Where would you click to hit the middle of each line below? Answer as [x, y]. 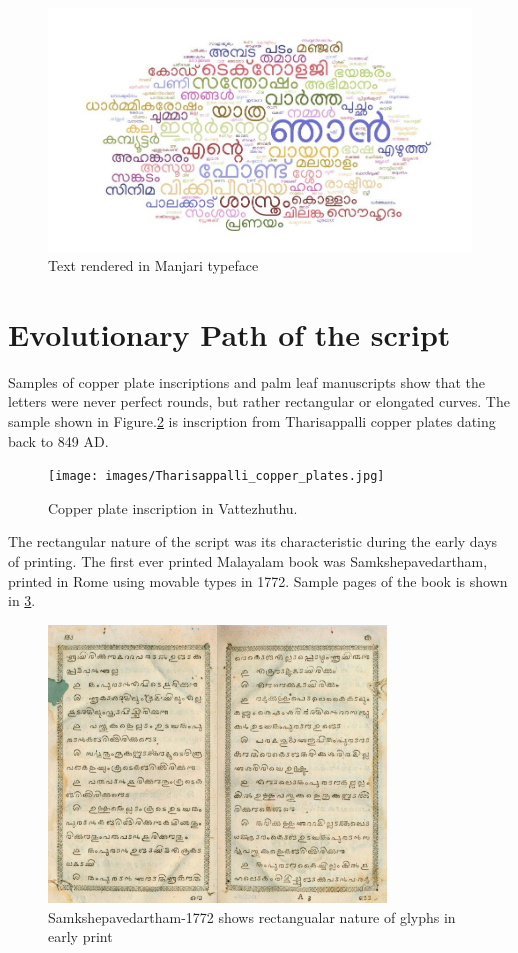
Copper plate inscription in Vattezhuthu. [173, 507]
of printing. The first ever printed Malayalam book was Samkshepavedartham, [248, 561]
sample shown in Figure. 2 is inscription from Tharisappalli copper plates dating [252, 421]
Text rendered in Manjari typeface [153, 265]
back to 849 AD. [58, 440]
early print [80, 936]
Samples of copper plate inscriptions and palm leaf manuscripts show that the [246, 381]
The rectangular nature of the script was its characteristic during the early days [253, 541]
